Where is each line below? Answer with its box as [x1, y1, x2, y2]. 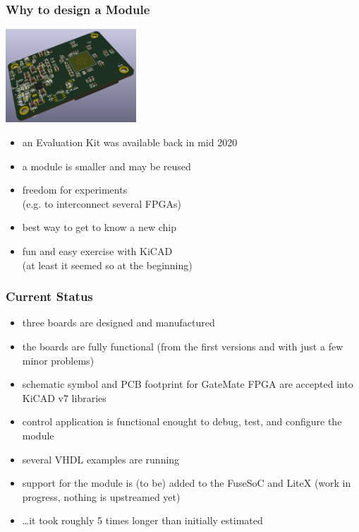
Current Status [6, 288, 93, 305]
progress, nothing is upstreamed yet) [22, 489, 181, 504]
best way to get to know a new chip [22, 220, 177, 235]
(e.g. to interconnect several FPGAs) [22, 196, 181, 211]
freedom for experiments [22, 182, 128, 197]
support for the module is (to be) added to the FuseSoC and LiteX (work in [22, 475, 351, 490]
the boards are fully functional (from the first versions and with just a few [22, 339, 343, 354]
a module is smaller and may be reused [22, 158, 191, 173]
